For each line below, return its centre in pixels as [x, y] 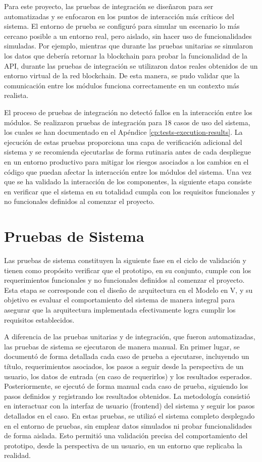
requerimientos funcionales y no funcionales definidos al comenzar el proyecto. [124, 280]
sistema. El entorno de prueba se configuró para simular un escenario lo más [122, 26]
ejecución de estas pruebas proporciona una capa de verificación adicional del [123, 142]
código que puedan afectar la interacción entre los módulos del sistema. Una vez [128, 171]
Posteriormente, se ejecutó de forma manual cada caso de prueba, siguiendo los [126, 386]
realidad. [17, 455]
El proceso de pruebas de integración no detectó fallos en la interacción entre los [128, 112]
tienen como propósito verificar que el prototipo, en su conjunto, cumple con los [128, 270]
